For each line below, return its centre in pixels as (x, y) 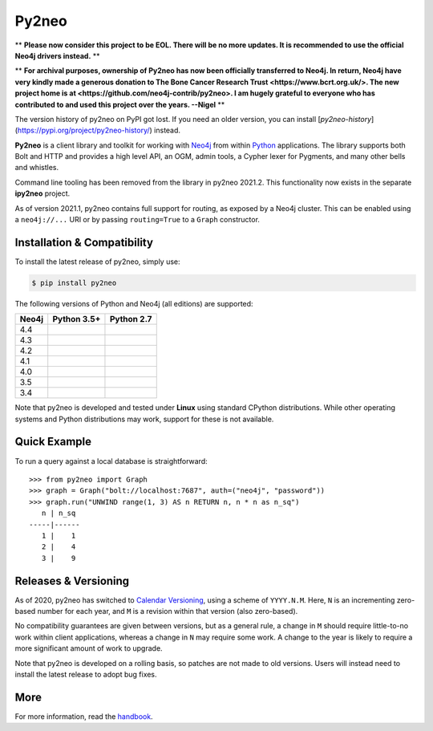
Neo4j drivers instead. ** (57, 55)
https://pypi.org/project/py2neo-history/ (83, 130)
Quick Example (53, 442)
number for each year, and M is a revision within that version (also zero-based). (168, 611)
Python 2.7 (131, 319)
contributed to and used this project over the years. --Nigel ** (120, 104)
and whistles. (37, 168)
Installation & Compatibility (84, 242)
